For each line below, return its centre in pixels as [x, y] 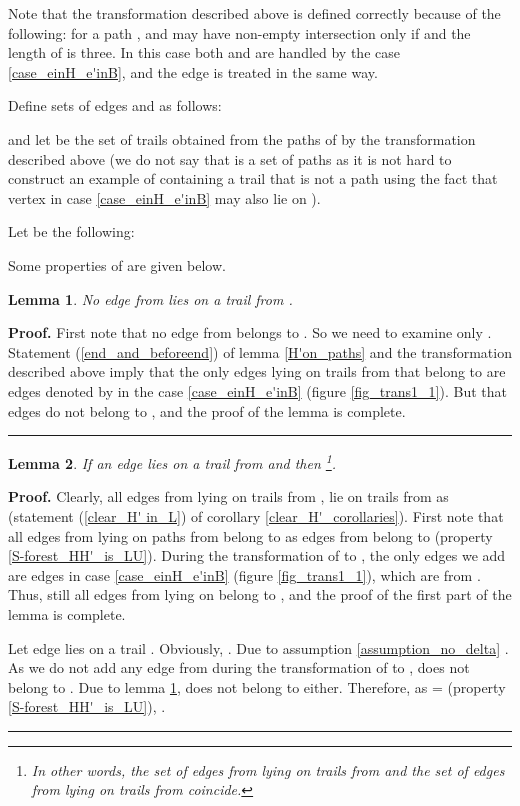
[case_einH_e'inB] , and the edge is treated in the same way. [193, 71]
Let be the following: [71, 231]
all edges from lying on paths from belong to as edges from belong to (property [250, 535]
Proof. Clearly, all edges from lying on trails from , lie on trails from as [228, 496]
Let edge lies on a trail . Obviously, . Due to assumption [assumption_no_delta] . [258, 647]
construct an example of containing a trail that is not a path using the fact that [253, 178]
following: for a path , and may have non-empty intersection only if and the [239, 32]
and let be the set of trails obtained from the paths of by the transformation [242, 138]
